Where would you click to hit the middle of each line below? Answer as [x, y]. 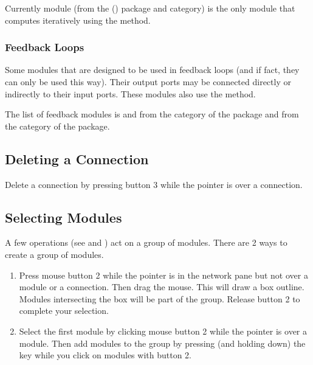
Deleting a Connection [77, 158]
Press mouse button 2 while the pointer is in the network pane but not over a [163, 275]
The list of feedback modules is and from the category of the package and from [152, 114]
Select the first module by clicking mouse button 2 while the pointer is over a [163, 331]
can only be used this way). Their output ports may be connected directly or [148, 82]
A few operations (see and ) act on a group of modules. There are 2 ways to [146, 242]
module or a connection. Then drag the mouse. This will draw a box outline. [162, 287]
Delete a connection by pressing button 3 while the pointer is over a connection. [154, 184]
